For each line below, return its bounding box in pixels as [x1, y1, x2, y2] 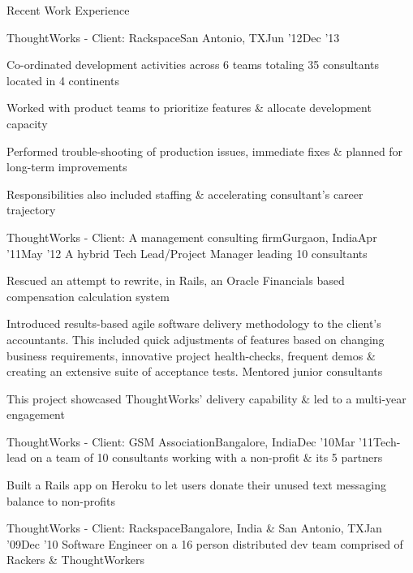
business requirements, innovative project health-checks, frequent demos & [6, 347, 376, 364]
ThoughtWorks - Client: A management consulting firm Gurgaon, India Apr [6, 228, 377, 245]
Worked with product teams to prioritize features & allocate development [6, 99, 372, 116]
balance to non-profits [6, 492, 115, 509]
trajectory [6, 201, 56, 218]
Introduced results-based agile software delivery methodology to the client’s [6, 315, 381, 332]
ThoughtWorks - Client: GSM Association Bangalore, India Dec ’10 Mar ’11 [6, 433, 374, 450]
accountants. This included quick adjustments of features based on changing [6, 330, 385, 347]
